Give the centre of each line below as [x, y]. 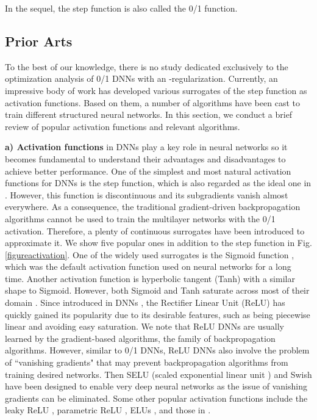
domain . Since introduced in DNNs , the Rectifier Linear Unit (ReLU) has [145, 302]
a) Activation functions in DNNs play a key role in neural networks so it [146, 147]
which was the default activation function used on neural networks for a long [148, 266]
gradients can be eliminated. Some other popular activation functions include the [156, 398]
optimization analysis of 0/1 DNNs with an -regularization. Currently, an [141, 78]
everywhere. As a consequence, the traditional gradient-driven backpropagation [153, 207]
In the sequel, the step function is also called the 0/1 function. [121, 8]
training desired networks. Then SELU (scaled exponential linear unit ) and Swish [158, 374]
